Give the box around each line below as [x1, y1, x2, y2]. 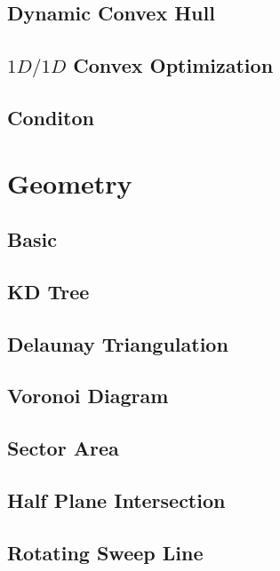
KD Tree [7, 277, 90, 305]
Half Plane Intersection [7, 487, 226, 514]
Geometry [7, 164, 132, 201]
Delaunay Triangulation [7, 329, 228, 357]
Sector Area [7, 434, 119, 462]
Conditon [7, 103, 94, 131]
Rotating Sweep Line [7, 538, 204, 566]
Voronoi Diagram [7, 382, 169, 409]
